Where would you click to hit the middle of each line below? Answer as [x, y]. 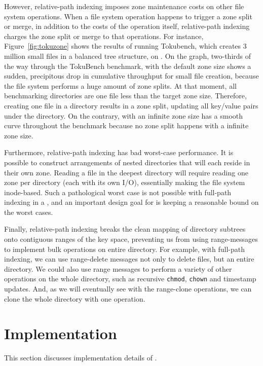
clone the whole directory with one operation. [75, 298]
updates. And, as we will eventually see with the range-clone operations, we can [128, 289]
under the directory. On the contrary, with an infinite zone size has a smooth [124, 115]
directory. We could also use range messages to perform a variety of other [118, 268]
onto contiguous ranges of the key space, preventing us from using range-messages [131, 239]
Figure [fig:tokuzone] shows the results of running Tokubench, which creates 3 [125, 46]
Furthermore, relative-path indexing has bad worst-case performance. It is [119, 152]
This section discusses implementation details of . [81, 358]
